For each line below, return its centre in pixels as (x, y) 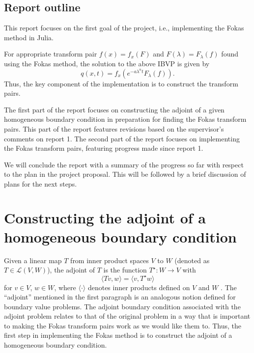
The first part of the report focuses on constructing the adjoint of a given (114, 109)
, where (65, 287)
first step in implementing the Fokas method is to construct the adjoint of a (118, 335)
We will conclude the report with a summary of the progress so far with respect (124, 164)
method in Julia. (29, 37)
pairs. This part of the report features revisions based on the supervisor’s (114, 128)
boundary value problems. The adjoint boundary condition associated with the (122, 306)
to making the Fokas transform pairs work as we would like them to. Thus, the (123, 325)
